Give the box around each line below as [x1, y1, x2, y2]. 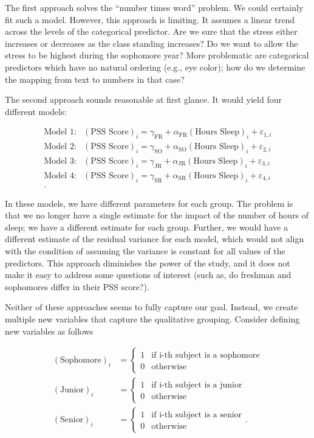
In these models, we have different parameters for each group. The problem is [5, 196, 293, 209]
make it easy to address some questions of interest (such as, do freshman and [5, 268, 292, 281]
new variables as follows [5, 324, 94, 337]
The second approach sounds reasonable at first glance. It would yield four [5, 93, 282, 106]
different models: [5, 105, 67, 117]
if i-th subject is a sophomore [151, 351, 260, 360]
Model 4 [44, 171, 74, 180]
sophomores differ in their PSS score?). [5, 280, 149, 293]
